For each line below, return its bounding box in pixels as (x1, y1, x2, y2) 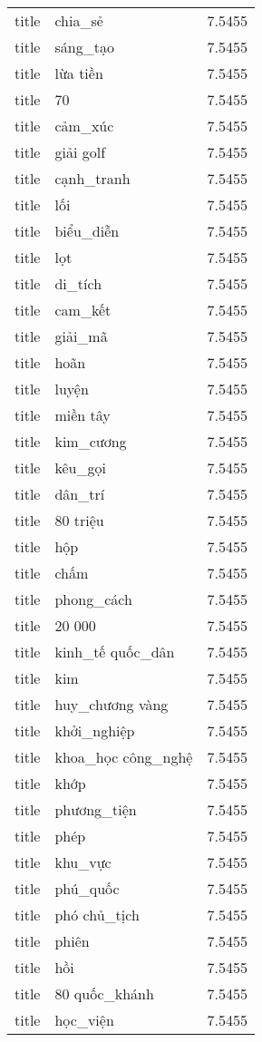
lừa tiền (54, 63, 103, 83)
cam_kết (54, 299, 112, 320)
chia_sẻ (54, 10, 103, 31)
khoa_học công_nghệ (54, 746, 193, 767)
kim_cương (54, 431, 127, 452)
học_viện (54, 1009, 114, 1030)
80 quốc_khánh (54, 983, 154, 1004)
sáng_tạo (54, 36, 114, 57)
